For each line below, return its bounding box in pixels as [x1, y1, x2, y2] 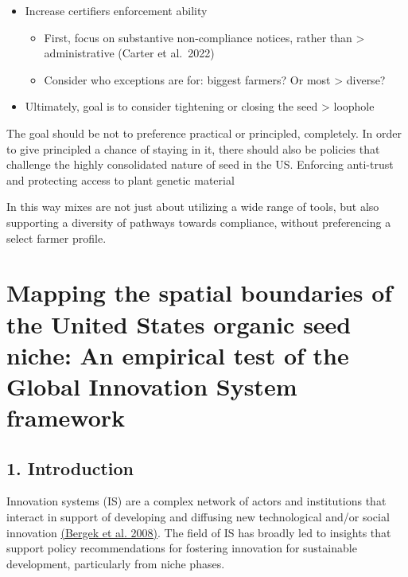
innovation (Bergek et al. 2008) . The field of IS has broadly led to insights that [6, 524, 391, 540]
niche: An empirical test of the [6, 338, 349, 371]
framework [6, 401, 126, 434]
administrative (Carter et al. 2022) [44, 45, 215, 61]
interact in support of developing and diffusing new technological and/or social [6, 509, 390, 525]
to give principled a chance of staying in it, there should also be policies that [6, 140, 380, 157]
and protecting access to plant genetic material [6, 171, 235, 188]
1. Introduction [6, 455, 134, 480]
